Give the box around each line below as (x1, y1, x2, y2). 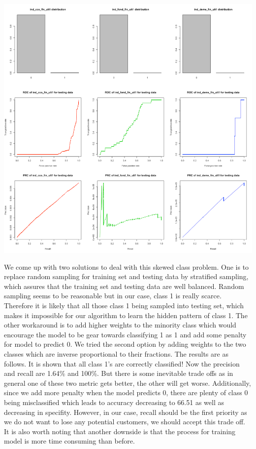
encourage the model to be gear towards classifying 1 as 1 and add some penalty (4, 329, 247, 339)
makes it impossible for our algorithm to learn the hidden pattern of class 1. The (4, 310, 248, 320)
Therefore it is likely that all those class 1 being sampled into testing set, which (4, 300, 244, 310)
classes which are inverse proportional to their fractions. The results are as (4, 348, 228, 359)
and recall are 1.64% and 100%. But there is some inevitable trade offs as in (4, 368, 233, 378)
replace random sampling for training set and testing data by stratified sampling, (4, 271, 249, 282)
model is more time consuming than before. (4, 436, 135, 446)
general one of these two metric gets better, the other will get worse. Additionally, (4, 377, 251, 388)
